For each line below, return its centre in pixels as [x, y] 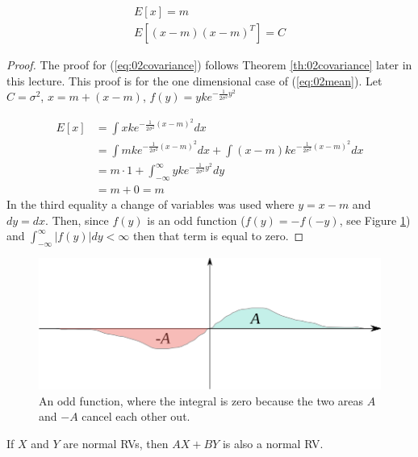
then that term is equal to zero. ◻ [218, 236]
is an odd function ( [196, 220]
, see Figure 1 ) [375, 220]
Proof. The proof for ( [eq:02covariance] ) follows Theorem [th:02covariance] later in [209, 65]
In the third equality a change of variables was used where [150, 204]
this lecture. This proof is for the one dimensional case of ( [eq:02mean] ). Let [194, 80]
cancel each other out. [136, 416]
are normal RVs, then [116, 444]
